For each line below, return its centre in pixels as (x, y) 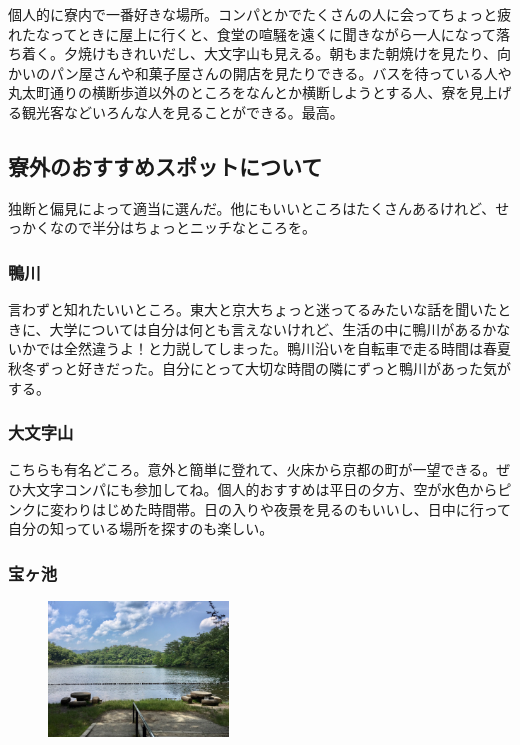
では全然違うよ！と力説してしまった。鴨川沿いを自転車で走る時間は (259, 348)
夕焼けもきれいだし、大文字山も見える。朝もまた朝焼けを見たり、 (280, 53)
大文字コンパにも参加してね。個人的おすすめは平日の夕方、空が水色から (259, 488)
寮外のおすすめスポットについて (165, 165)
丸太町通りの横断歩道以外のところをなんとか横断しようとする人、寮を (239, 92)
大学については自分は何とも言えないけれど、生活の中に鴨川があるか (273, 328)
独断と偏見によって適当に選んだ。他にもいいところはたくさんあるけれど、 (252, 207)
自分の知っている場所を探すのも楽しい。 (141, 528)
